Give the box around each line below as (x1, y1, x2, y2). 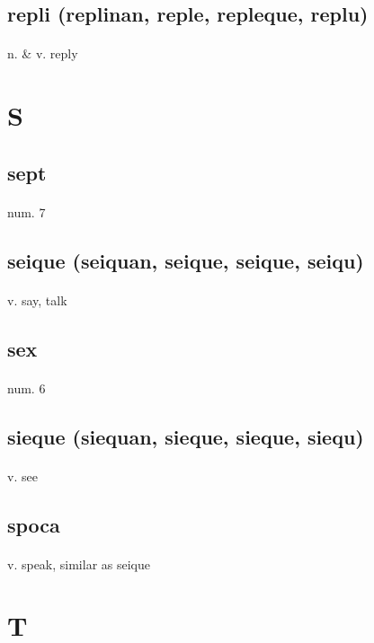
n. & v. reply (7, 44, 78, 63)
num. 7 (7, 202, 46, 221)
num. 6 (7, 378, 46, 397)
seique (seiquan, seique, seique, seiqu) (7, 246, 364, 274)
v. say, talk (7, 290, 67, 309)
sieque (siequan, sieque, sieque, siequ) (7, 422, 364, 450)
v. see (7, 466, 38, 485)
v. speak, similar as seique (7, 554, 150, 573)
